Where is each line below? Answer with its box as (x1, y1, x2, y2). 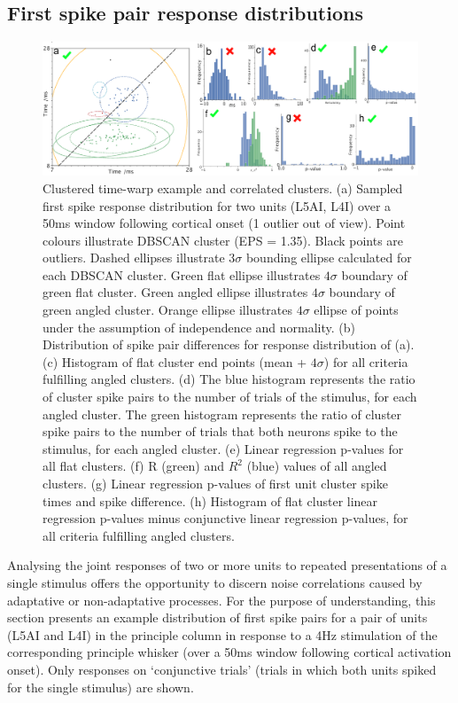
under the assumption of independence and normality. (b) (43, 317, 356, 336)
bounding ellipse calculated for (245, 248, 412, 267)
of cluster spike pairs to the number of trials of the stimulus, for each (43, 387, 417, 406)
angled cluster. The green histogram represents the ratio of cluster (43, 404, 402, 423)
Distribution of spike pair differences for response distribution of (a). (43, 335, 415, 354)
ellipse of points (314, 301, 399, 319)
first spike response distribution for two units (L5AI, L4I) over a (43, 196, 392, 215)
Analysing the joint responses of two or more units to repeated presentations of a (7, 556, 447, 574)
